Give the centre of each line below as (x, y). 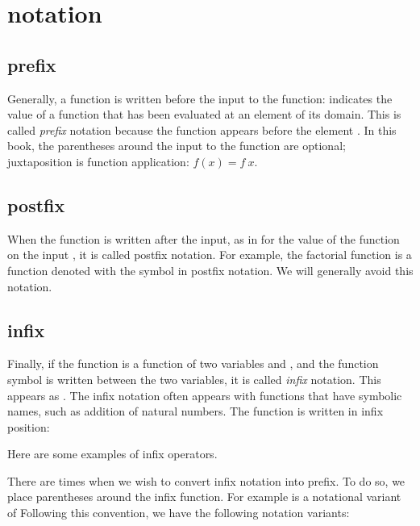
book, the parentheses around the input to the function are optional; (177, 146)
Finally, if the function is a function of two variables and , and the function (193, 363)
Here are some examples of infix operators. (112, 454)
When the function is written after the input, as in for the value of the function (204, 238)
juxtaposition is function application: (98, 161)
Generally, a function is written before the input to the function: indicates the (200, 98)
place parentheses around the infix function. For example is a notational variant (204, 497)
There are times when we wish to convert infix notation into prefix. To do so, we (206, 480)
